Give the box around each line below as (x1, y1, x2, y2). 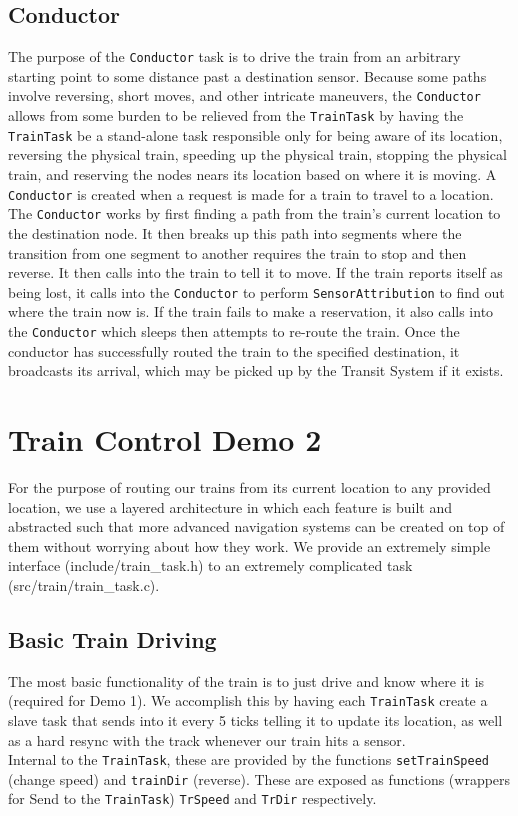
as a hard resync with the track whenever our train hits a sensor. (8, 729, 406, 750)
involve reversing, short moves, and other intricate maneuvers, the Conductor (8, 85, 481, 106)
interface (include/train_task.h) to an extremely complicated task (8, 555, 413, 576)
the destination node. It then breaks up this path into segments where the (8, 222, 462, 243)
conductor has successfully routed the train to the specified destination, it (8, 340, 460, 361)
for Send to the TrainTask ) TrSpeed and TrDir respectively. (8, 788, 377, 809)
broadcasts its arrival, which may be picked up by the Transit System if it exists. (8, 360, 504, 381)
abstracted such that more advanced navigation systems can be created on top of (8, 516, 505, 537)
